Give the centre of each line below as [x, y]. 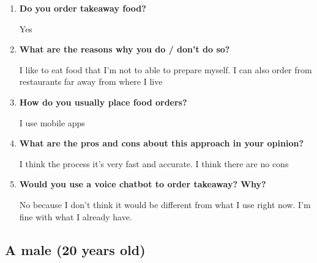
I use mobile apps [52, 122]
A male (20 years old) [75, 249]
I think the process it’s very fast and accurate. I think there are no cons [154, 163]
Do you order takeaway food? [83, 8]
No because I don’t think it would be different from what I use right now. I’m [165, 204]
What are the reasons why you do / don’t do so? [125, 49]
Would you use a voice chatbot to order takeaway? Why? [143, 184]
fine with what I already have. [76, 216]
